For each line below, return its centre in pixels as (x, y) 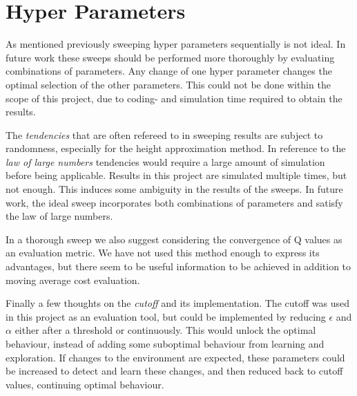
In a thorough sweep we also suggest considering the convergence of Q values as (174, 239)
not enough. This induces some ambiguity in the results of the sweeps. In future (174, 189)
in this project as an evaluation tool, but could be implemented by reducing (166, 316)
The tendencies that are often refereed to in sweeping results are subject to (164, 134)
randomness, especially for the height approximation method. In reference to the (176, 148)
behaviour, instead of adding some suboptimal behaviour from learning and (165, 343)
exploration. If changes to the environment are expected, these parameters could (175, 357)
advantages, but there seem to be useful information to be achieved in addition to (178, 266)
